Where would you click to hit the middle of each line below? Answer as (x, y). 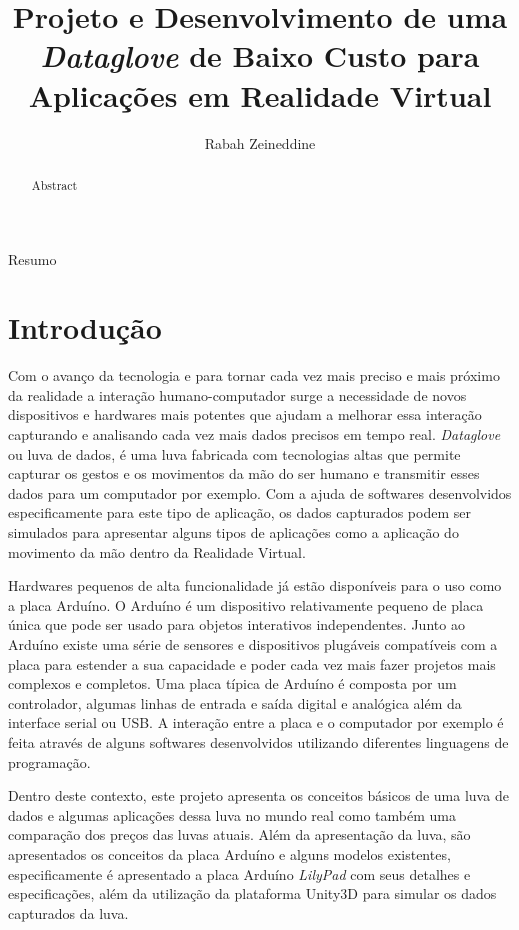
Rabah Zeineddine (260, 142)
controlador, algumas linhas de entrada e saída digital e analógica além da (235, 702)
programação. (49, 761)
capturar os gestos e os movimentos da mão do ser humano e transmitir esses (244, 473)
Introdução (85, 327)
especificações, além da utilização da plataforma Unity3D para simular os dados (252, 893)
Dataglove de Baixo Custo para (260, 56)
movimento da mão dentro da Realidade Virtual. (157, 551)
